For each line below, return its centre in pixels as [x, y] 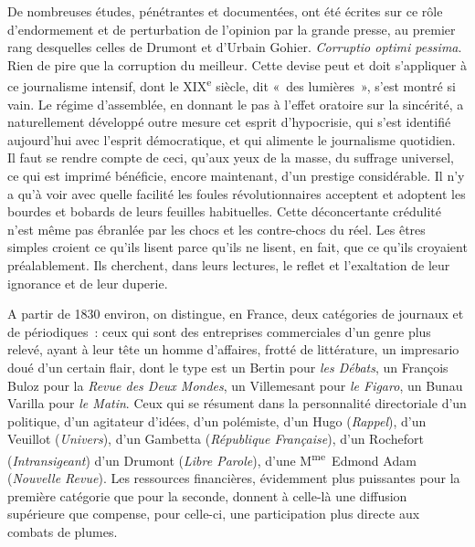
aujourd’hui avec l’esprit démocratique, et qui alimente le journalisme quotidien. [232, 139]
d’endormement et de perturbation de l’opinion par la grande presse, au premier [232, 29]
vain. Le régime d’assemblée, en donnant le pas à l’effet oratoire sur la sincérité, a [236, 104]
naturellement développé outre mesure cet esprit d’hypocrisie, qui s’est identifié [229, 122]
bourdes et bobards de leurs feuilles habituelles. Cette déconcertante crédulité [225, 211]
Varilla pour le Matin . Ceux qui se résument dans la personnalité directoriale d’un [237, 403]
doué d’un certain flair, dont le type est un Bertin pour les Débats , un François [228, 367]
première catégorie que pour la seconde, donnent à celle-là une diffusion [207, 495]
